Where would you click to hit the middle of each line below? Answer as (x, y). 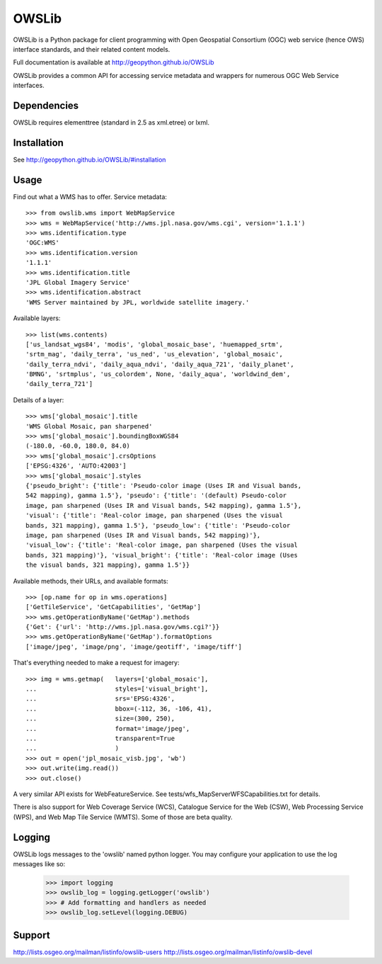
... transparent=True (100, 738)
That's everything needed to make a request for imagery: (96, 663)
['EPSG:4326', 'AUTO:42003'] (76, 466)
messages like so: (39, 864)
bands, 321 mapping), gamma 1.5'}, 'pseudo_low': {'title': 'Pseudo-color (158, 525)
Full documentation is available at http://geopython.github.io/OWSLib (114, 62)
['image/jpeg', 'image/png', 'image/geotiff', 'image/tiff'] (134, 647)
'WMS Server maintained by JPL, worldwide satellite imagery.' (138, 302)
